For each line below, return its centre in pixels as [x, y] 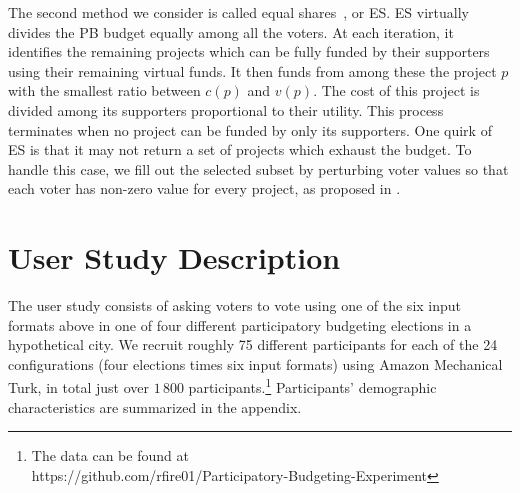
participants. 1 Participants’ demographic [312, 386]
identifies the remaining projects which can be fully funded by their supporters [249, 51]
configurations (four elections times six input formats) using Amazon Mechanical [255, 363]
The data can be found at [110, 455]
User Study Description [174, 257]
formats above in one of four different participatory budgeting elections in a [240, 324]
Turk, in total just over [78, 387]
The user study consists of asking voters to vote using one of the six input [235, 305]
